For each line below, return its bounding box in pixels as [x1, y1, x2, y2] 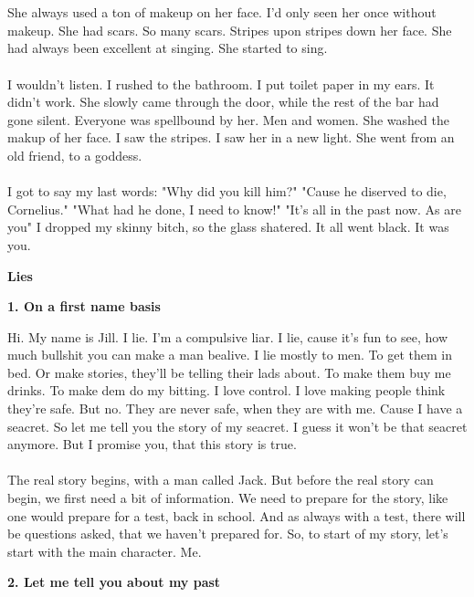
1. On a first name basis [7, 297, 161, 316]
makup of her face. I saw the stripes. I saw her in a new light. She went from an [7, 128, 455, 147]
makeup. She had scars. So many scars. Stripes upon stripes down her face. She [7, 20, 452, 39]
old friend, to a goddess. [7, 145, 142, 164]
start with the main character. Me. [7, 541, 202, 560]
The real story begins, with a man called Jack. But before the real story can [7, 470, 434, 489]
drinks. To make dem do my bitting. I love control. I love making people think [7, 381, 446, 400]
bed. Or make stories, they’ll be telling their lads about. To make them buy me [7, 362, 451, 382]
